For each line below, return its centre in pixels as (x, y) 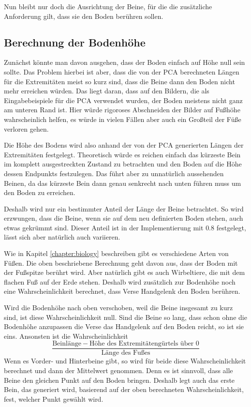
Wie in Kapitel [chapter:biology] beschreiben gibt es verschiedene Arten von (116, 253)
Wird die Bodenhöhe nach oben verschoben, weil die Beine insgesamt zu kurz (118, 308)
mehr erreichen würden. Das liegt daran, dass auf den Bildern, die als (107, 91)
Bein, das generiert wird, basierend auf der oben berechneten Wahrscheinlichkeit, (124, 389)
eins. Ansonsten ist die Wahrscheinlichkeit (66, 336)
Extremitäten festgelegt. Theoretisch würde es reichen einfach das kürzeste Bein (122, 154)
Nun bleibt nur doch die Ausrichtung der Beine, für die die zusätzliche (108, 6)
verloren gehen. (26, 128)
